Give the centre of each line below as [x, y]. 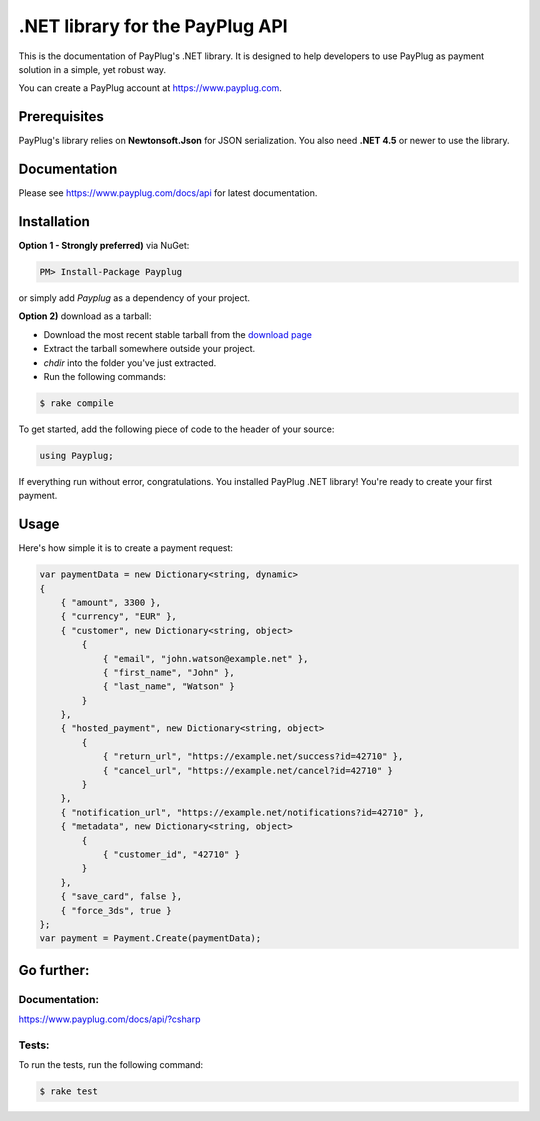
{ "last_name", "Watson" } [168, 686]
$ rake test [69, 1091]
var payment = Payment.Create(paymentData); [150, 938]
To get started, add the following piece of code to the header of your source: [176, 429]
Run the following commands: [105, 376]
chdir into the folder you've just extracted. [130, 362]
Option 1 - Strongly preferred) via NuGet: [104, 246]
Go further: [54, 970]
